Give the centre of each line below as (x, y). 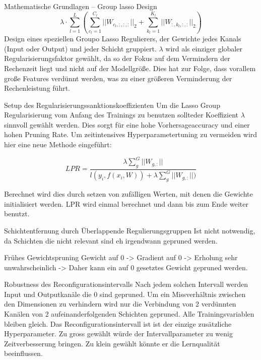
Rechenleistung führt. (37, 88)
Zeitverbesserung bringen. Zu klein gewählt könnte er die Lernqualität (112, 343)
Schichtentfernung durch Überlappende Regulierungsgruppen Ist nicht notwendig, (130, 230)
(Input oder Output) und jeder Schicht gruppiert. (80, 48)
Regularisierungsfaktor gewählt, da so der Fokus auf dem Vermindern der (117, 58)
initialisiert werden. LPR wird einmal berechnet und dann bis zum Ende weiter (126, 203)
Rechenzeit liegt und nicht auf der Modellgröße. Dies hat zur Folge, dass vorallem (130, 68)
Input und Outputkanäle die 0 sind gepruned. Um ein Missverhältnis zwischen (125, 294)
